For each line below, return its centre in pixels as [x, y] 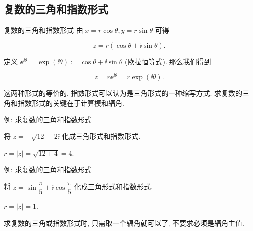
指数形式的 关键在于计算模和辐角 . [71, 103]
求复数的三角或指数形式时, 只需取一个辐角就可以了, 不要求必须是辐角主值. [124, 222]
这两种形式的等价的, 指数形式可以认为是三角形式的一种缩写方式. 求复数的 [123, 93]
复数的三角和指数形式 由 [43, 30]
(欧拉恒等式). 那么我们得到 [168, 61]
